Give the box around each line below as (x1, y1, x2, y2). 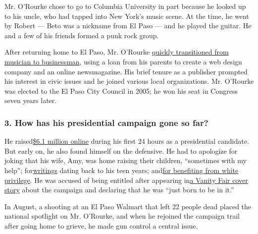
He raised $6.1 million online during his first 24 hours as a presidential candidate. (4, 136, 249, 146)
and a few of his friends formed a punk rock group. (4, 30, 159, 40)
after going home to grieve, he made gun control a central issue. (4, 220, 198, 231)
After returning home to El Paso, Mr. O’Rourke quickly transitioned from (4, 47, 229, 57)
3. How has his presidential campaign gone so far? (4, 116, 208, 128)
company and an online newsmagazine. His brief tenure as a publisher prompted (4, 66, 248, 76)
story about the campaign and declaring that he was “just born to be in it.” (4, 184, 234, 195)
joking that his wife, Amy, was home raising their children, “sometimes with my (4, 155, 247, 166)
